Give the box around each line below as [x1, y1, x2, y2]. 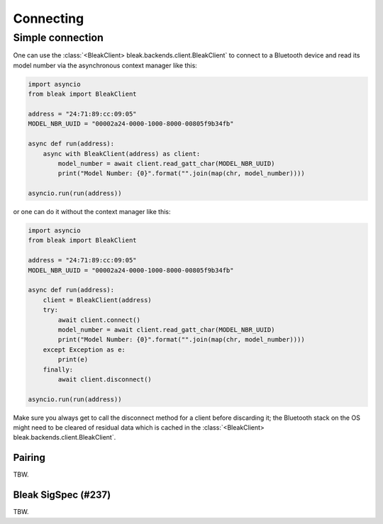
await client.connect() [57, 316, 141, 324]
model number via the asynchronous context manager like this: [13, 61, 198, 69]
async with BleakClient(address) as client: [43, 150, 201, 157]
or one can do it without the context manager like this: [13, 208, 171, 216]
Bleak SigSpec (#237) [13, 489, 111, 501]
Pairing [13, 452, 45, 464]
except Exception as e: [43, 345, 126, 354]
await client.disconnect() [57, 375, 152, 383]
